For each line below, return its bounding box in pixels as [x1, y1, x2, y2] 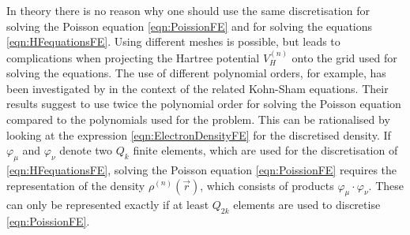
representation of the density [6, 177, 145, 193]
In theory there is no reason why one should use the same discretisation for [6, 2, 370, 18]
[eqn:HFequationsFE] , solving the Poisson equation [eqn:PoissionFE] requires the [6, 161, 397, 177]
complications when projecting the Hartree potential [6, 49, 260, 65]
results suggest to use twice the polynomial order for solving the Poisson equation [6, 95, 401, 112]
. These [368, 177, 404, 193]
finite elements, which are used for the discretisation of [133, 142, 398, 159]
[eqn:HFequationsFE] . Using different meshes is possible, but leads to [6, 33, 340, 50]
